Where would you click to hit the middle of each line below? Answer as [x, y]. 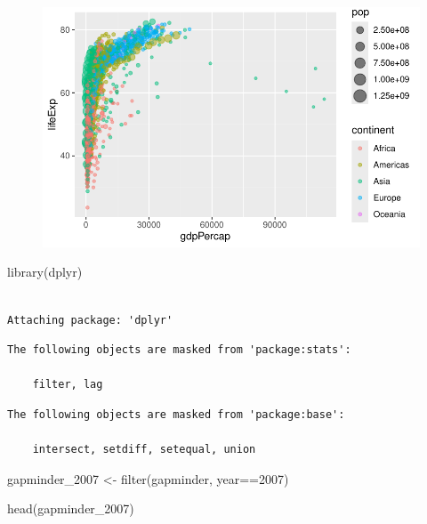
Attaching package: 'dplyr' [90, 320]
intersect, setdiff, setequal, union [144, 450]
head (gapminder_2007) [71, 508]
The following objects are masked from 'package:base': [176, 414]
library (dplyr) [45, 272]
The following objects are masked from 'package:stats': [179, 350]
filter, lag [68, 385]
